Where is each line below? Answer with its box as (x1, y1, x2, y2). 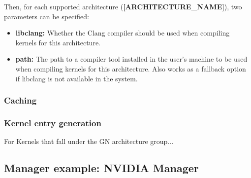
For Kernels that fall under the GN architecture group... (4, 136, 174, 146)
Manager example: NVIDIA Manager (4, 160, 199, 176)
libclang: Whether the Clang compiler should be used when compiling (15, 28, 230, 38)
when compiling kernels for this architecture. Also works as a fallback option (15, 63, 246, 73)
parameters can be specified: (4, 11, 89, 21)
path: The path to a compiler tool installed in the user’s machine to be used (15, 54, 248, 64)
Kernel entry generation (4, 116, 101, 129)
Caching (4, 94, 37, 107)
